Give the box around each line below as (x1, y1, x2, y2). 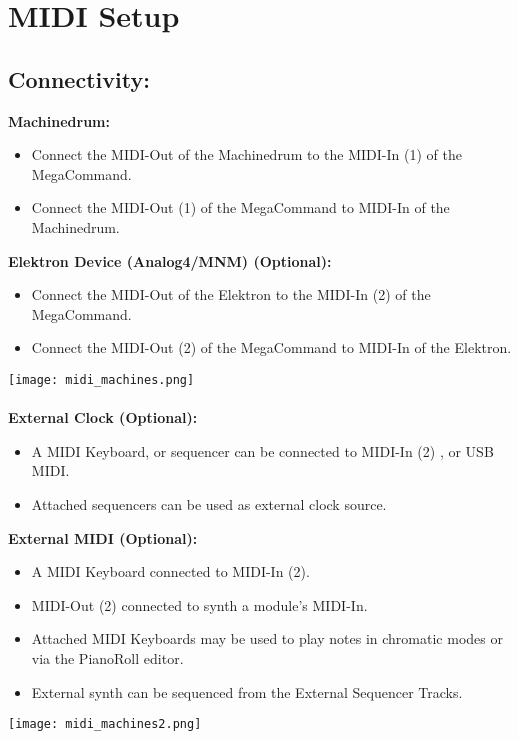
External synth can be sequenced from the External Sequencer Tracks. (31, 681, 463, 702)
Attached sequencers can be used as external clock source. (31, 493, 387, 514)
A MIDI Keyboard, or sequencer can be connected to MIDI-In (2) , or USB (31, 440, 494, 461)
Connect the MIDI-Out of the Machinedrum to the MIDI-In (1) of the (31, 144, 462, 165)
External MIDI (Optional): (8, 527, 198, 548)
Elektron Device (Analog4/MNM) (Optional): (8, 250, 332, 271)
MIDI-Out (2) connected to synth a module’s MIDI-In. (31, 594, 368, 615)
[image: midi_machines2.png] (8, 717, 202, 732)
